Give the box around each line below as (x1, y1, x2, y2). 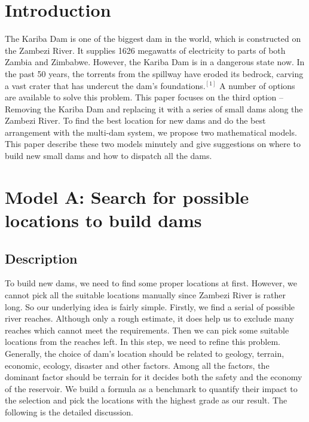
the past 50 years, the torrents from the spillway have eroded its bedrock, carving (5, 67, 304, 79)
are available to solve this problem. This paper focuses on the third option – (5, 91, 284, 103)
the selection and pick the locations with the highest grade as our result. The (5, 394, 287, 406)
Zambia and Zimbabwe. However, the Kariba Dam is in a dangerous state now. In (5, 56, 305, 68)
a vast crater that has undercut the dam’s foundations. (5, 79, 206, 91)
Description (5, 249, 78, 267)
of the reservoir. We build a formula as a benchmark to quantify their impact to (5, 382, 298, 395)
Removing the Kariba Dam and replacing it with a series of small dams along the (5, 102, 303, 115)
